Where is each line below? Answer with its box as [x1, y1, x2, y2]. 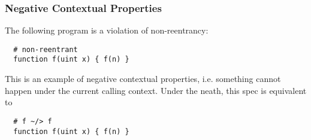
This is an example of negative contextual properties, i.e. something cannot [5, 72, 281, 85]
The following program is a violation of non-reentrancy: [5, 24, 209, 36]
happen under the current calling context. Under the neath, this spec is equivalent [5, 84, 307, 96]
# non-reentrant [13, 45, 78, 54]
